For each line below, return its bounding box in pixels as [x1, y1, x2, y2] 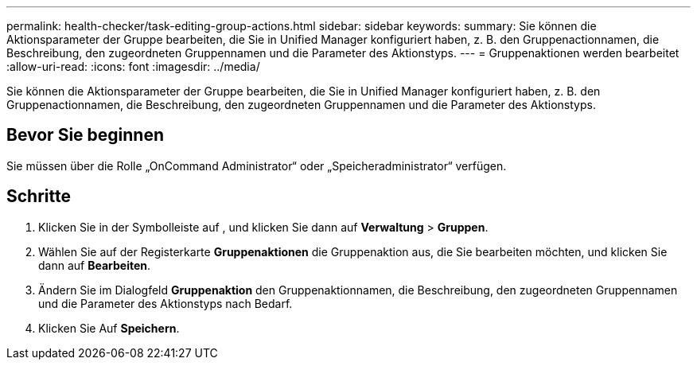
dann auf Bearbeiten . [38, 258, 151, 272]
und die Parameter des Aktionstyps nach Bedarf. [38, 296, 293, 310]
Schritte [6, 186, 71, 207]
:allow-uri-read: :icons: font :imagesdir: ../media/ [6, 60, 260, 73]
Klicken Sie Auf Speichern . [38, 321, 180, 335]
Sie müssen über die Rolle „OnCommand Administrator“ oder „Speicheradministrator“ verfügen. [6, 158, 507, 173]
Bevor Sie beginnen [6, 125, 165, 146]
